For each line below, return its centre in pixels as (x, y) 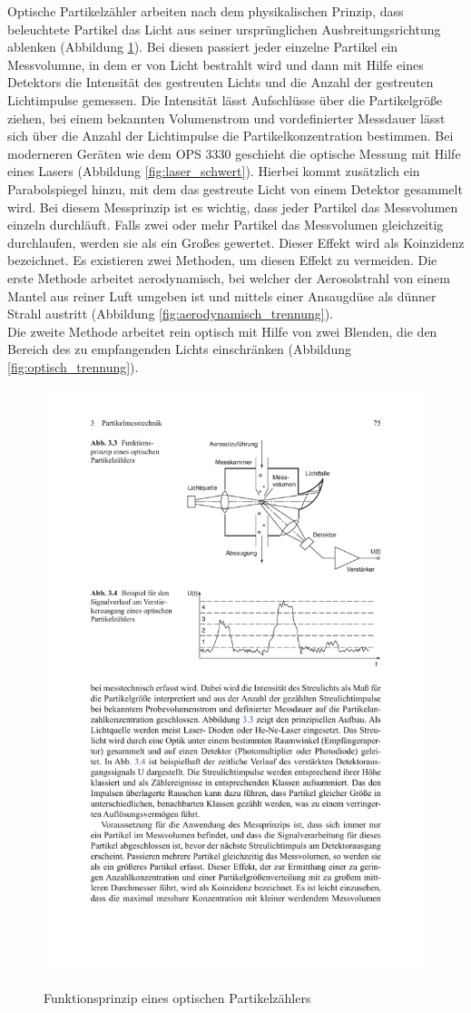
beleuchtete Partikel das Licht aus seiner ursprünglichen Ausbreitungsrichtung (224, 29)
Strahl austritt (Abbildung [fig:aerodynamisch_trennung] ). (170, 314)
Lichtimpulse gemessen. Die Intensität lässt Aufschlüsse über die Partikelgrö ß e (225, 99)
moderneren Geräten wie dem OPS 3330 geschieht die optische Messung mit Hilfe (234, 153)
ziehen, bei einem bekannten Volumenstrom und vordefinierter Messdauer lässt (226, 118)
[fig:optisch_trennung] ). (73, 366)
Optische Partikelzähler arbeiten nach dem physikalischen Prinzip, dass (206, 11)
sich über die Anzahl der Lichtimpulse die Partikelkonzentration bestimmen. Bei (231, 136)
